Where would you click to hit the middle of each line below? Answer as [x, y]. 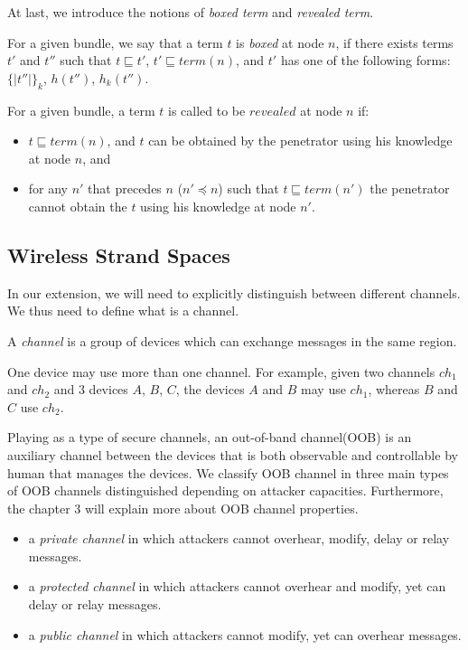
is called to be [207, 110]
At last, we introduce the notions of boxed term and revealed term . [191, 12]
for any [48, 188]
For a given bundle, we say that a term [115, 42]
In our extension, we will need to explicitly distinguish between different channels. [234, 292]
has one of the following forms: [365, 60]
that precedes [125, 188]
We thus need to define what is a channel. [123, 311]
